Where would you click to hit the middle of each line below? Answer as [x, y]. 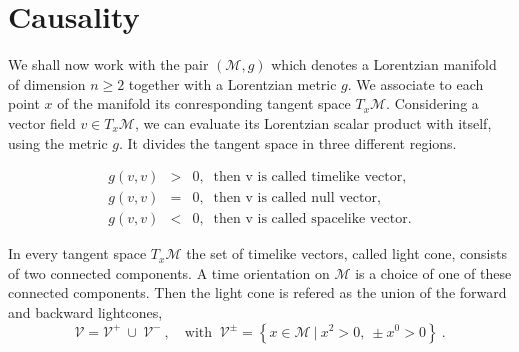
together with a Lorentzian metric [232, 83]
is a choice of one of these [433, 272]
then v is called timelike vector [308, 177]
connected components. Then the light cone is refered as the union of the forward [257, 292]
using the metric [58, 142]
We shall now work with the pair [108, 64]
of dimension [47, 83]
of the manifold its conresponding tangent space [204, 103]
